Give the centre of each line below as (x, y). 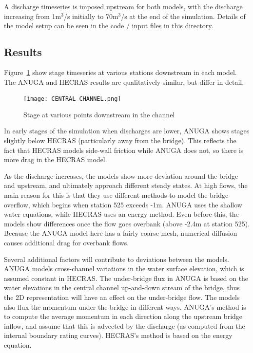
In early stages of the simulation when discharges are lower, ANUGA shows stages (127, 131)
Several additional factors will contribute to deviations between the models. (117, 259)
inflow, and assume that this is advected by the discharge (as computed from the (125, 325)
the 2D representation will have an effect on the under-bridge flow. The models (122, 297)
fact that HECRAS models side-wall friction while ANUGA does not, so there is (124, 150)
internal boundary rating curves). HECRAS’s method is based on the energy (118, 335)
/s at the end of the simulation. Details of (183, 16)
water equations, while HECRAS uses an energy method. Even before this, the (121, 214)
